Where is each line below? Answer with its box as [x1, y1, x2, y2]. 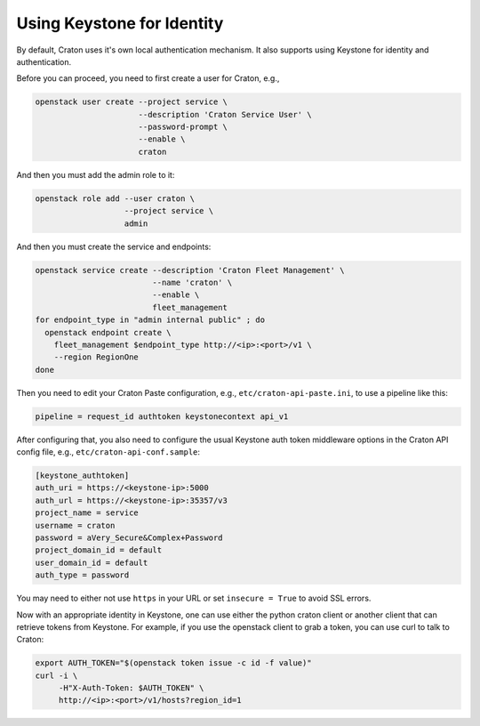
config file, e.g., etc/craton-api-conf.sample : [16, 447, 200, 457]
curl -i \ [35, 670, 78, 681]
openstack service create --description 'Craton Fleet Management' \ [35, 265, 345, 275]
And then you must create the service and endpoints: [16, 241, 212, 252]
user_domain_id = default [35, 557, 148, 568]
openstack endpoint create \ [44, 327, 172, 337]
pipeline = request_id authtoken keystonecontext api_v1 [35, 411, 289, 422]
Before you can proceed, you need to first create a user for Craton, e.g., [16, 73, 280, 84]
